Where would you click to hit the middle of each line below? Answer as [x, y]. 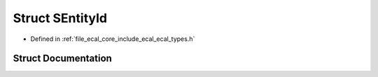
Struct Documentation [62, 59]
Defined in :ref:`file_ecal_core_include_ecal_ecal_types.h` [113, 39]
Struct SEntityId [60, 18]
